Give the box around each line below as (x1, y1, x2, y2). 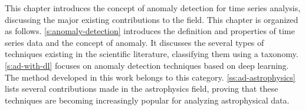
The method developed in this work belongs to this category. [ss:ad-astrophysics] (5, 71, 296, 83)
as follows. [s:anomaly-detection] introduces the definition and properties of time (5, 25, 295, 37)
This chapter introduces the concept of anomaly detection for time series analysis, (5, 2, 301, 14)
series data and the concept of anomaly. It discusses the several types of (5, 36, 264, 48)
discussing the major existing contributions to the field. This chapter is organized (5, 13, 299, 25)
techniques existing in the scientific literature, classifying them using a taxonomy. (5, 48, 299, 60)
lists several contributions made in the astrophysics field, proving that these (5, 82, 278, 95)
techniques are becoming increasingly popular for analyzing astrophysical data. (5, 94, 290, 106)
